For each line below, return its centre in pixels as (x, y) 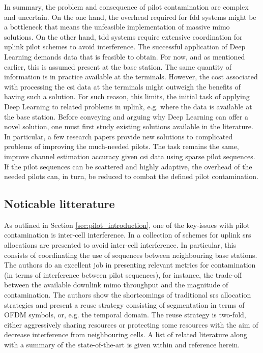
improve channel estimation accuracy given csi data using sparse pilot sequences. (130, 156)
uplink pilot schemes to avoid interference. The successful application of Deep (125, 47)
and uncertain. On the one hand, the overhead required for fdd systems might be (130, 17)
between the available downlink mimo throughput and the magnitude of (116, 285)
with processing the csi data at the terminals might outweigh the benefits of (122, 86)
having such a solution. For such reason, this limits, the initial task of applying (127, 96)
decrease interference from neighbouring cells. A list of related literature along (126, 334)
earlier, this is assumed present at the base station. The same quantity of (118, 66)
